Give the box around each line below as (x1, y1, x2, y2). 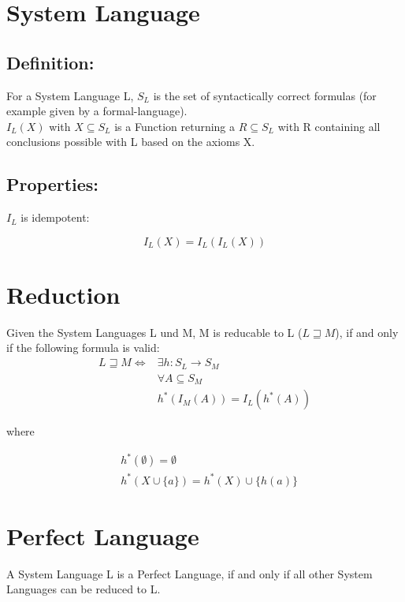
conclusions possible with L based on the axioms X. (6, 133, 255, 150)
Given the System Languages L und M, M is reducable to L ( (6, 323, 303, 340)
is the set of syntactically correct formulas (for (153, 87, 377, 103)
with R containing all (277, 118, 381, 134)
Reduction (6, 278, 121, 310)
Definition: (6, 50, 95, 74)
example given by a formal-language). (6, 103, 188, 119)
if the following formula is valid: (6, 339, 160, 356)
